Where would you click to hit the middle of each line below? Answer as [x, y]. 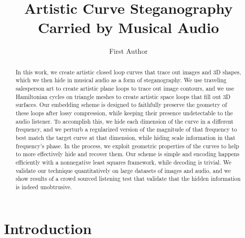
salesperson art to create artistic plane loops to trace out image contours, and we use [125, 88]
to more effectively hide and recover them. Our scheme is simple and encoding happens [127, 154]
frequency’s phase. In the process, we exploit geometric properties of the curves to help [127, 146]
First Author [128, 51]
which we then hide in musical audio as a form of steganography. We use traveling [121, 80]
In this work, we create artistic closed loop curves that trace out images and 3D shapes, [128, 72]
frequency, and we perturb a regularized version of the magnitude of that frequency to [126, 129]
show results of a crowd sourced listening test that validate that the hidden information [128, 179]
